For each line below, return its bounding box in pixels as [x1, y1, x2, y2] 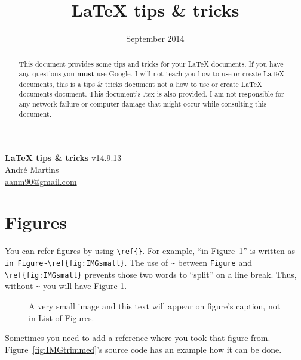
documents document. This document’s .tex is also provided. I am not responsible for [19, 89, 284, 99]
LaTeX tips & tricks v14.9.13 [5, 151, 122, 164]
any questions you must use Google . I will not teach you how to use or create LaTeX [19, 69, 285, 79]
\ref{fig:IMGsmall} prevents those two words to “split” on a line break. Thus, [5, 268, 297, 280]
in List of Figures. [29, 311, 94, 324]
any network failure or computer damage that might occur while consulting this [19, 99, 267, 109]
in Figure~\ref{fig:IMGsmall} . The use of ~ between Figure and [5, 256, 252, 269]
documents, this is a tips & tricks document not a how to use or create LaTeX [19, 79, 262, 89]
